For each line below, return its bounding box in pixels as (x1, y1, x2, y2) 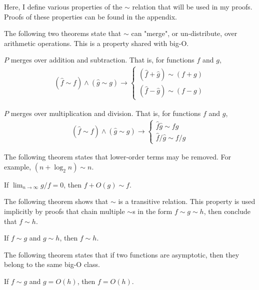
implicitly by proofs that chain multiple (4, 205, 125, 216)
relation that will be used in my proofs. (132, 1, 252, 11)
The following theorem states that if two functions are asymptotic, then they (4, 249, 239, 259)
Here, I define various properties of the (4, 1, 122, 11)
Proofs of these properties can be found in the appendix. (4, 11, 177, 21)
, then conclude (203, 205, 251, 216)
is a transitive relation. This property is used (118, 196, 255, 206)
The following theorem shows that (4, 196, 108, 206)
